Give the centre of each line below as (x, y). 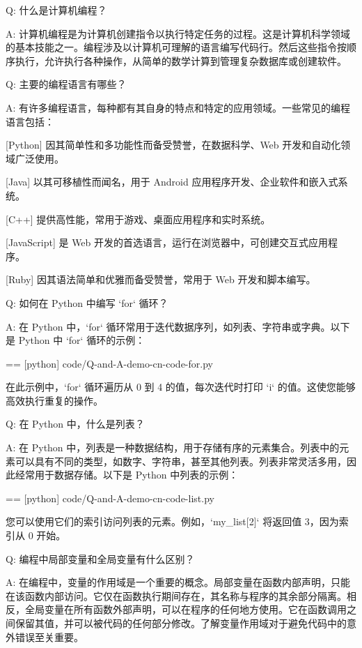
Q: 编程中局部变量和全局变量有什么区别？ (100, 558)
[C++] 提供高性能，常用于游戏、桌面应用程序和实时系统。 (138, 219)
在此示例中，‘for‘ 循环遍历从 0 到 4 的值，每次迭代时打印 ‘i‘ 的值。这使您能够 (181, 387)
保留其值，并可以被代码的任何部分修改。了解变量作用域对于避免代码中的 (181, 623)
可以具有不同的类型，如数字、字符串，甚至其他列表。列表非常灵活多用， (181, 461)
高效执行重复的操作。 (54, 400)
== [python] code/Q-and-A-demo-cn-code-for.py (109, 363)
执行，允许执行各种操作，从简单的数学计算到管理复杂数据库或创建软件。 (181, 60)
